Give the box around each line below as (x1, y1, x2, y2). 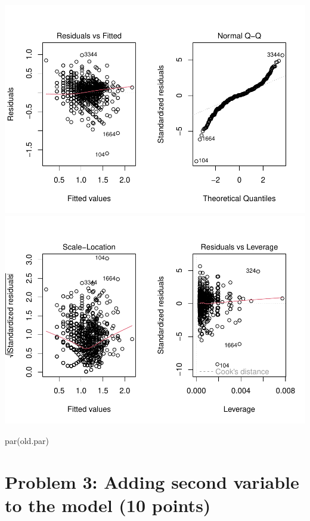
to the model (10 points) (5, 493, 211, 517)
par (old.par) (5, 434, 49, 447)
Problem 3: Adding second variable (5, 469, 299, 494)
